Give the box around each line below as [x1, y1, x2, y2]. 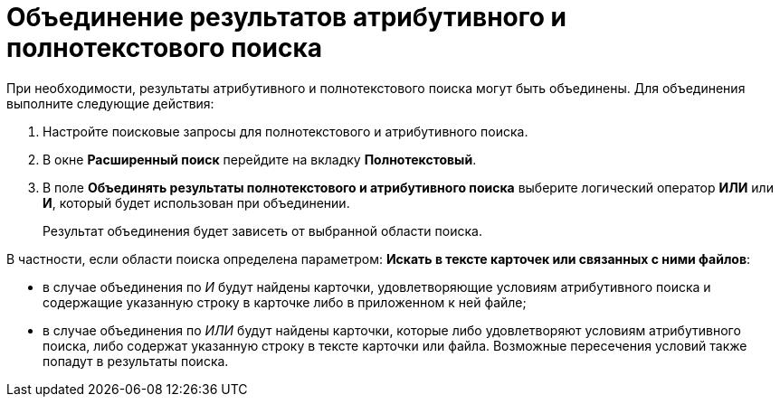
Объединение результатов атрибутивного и [6, 2, 566, 33]
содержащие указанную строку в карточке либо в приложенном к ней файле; [43, 294, 527, 310]
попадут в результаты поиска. [43, 352, 229, 369]
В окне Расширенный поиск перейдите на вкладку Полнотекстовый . [43, 151, 477, 167]
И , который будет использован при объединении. [43, 194, 350, 211]
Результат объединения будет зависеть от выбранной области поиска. [43, 222, 482, 239]
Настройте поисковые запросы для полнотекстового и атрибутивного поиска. [43, 123, 528, 139]
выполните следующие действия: [6, 95, 214, 111]
